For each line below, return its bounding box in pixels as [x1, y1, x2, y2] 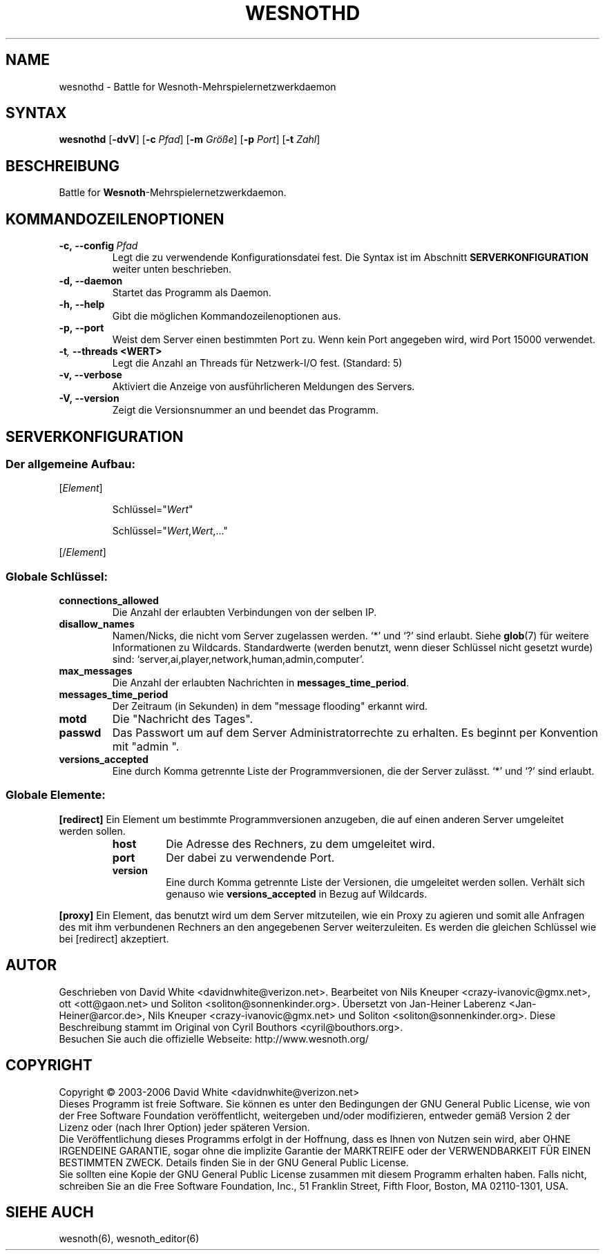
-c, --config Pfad [59, 240, 138, 252]
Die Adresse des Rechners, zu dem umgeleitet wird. [166, 836, 435, 851]
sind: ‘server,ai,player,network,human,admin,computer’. [112, 653, 365, 666]
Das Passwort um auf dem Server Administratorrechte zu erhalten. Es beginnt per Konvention [112, 726, 599, 740]
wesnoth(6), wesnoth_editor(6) [59, 1233, 200, 1245]
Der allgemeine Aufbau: [6, 456, 135, 471]
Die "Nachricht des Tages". [112, 712, 253, 726]
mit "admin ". [112, 740, 180, 754]
